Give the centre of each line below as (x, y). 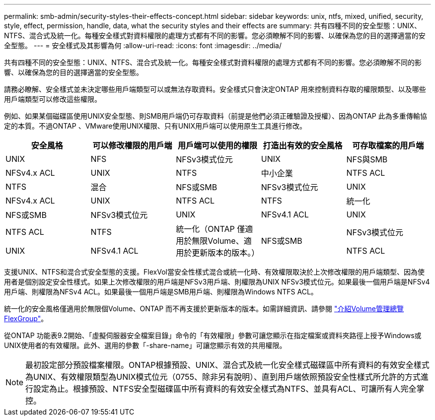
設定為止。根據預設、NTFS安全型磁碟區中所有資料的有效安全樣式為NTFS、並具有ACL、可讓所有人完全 (225, 389)
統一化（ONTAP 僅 (211, 229)
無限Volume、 (218, 241)
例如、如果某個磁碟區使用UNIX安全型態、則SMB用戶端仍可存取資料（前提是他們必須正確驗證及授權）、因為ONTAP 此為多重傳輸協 (216, 116)
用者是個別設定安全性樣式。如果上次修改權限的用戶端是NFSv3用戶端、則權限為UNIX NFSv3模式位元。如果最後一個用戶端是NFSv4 (217, 282)
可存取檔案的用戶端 (388, 145)
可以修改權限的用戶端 (132, 145)
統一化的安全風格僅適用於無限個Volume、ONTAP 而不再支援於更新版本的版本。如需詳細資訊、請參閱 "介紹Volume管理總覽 (204, 309)
